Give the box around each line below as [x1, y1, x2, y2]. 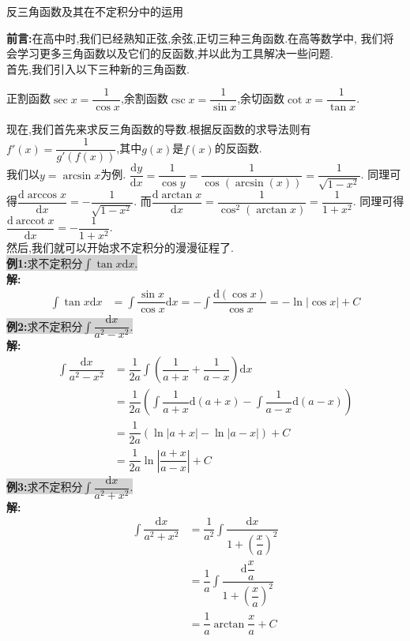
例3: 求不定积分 [6, 478, 83, 495]
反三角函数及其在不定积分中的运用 [6, 3, 183, 19]
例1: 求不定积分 [6, 254, 83, 271]
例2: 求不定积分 [6, 317, 83, 334]
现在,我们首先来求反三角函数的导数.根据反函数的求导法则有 [6, 121, 311, 137]
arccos [27, 189, 58, 201]
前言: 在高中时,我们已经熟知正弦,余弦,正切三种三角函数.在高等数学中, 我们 [6, 29, 383, 46]
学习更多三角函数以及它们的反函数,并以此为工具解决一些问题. [17, 45, 333, 62]
